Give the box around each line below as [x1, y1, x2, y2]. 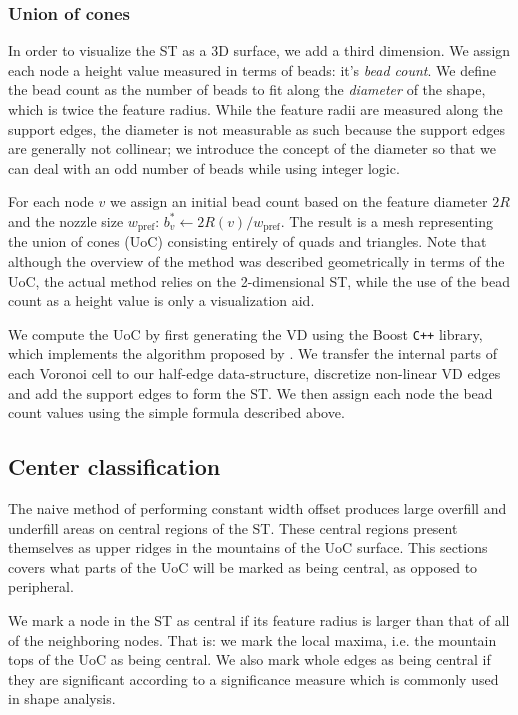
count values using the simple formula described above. [8, 402, 345, 423]
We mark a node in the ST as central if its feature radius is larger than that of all [8, 610, 510, 630]
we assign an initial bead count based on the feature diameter [109, 191, 488, 212]
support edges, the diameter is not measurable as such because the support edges [8, 118, 506, 139]
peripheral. [8, 576, 74, 597]
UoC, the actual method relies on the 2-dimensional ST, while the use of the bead [8, 270, 510, 291]
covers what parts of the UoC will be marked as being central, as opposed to [8, 556, 478, 577]
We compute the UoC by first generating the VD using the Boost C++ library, [8, 323, 483, 344]
